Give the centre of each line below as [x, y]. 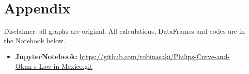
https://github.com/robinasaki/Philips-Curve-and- [155, 56]
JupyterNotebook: [46, 56]
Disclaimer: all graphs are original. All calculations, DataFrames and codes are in [124, 31]
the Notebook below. [35, 40]
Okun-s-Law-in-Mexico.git [54, 66]
